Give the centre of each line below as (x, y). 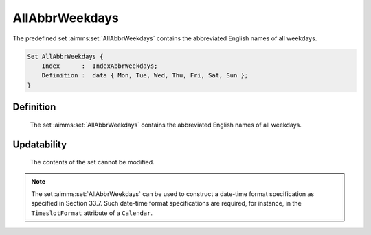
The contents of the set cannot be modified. (92, 162)
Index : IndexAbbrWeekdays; (100, 66)
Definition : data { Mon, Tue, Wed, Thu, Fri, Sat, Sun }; (145, 76)
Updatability (40, 144)
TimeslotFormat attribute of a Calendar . (92, 213)
